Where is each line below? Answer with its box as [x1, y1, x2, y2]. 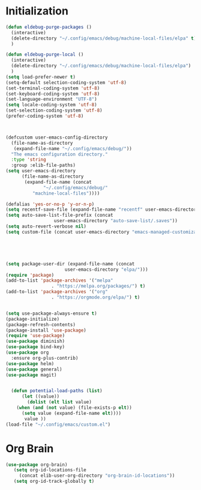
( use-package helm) [5, 360, 55, 367]
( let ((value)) [21, 393, 60, 400]
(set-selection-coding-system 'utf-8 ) [5, 107, 103, 113]
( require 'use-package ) [5, 333, 65, 339]
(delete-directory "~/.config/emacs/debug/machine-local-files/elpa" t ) [11, 35, 197, 41]
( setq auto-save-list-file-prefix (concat [5, 212, 113, 219]
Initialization [5, 4, 68, 18]
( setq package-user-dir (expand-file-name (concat [5, 261, 135, 267]
